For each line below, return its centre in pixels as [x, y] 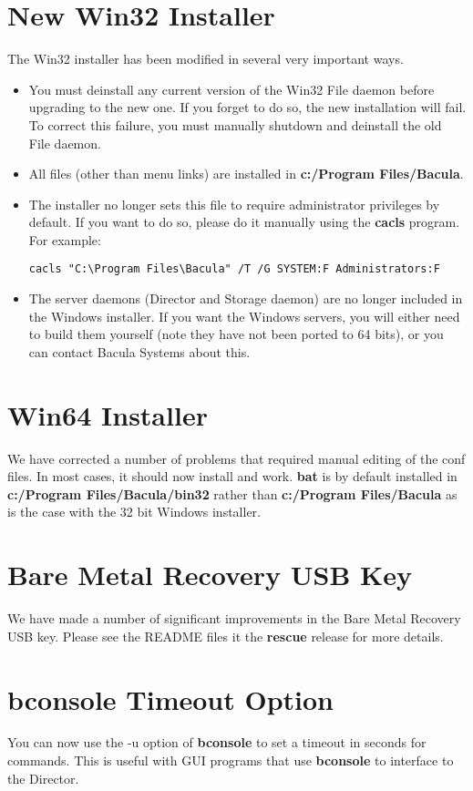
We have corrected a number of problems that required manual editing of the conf [236, 458]
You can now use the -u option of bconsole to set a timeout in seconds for [217, 742]
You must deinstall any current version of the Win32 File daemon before [231, 89]
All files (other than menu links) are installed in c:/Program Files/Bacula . [246, 174]
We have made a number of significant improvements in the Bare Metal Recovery [234, 618]
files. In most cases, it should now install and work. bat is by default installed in [232, 476]
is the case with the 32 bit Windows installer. [134, 512]
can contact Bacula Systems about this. [139, 351]
